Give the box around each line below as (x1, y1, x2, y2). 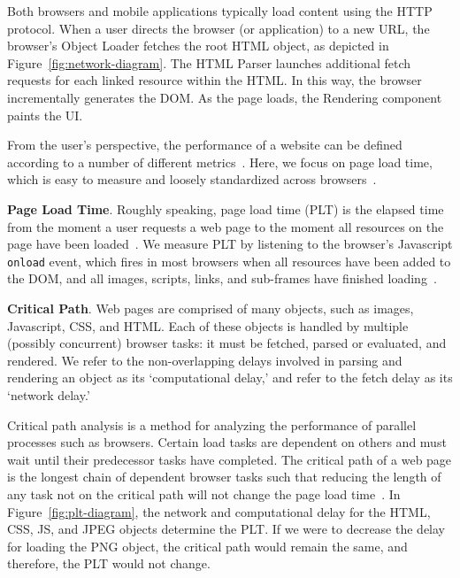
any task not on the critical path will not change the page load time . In (7, 484, 401, 503)
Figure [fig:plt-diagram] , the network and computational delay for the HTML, (7, 502, 431, 520)
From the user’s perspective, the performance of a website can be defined (7, 135, 402, 154)
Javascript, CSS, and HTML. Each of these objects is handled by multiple (7, 316, 409, 335)
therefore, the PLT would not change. (7, 554, 211, 573)
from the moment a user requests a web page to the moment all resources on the (7, 217, 444, 235)
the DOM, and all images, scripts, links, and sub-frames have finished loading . (7, 269, 437, 288)
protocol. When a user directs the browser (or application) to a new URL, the (7, 19, 430, 37)
